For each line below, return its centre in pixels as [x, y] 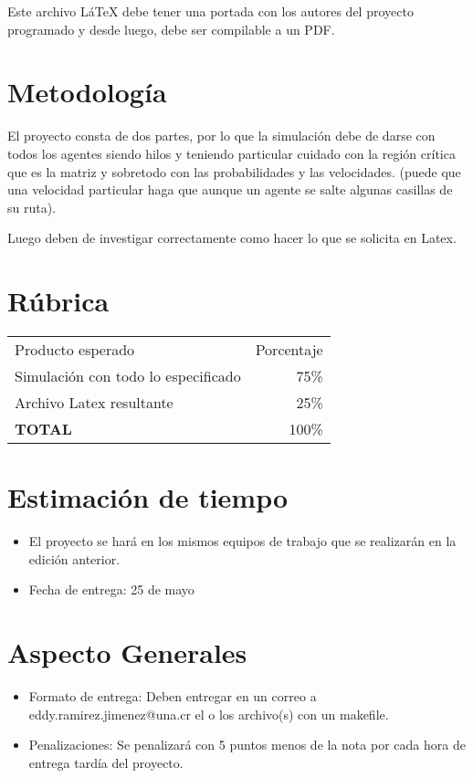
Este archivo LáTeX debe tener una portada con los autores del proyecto [210, 11]
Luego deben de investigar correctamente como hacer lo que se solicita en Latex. [232, 238]
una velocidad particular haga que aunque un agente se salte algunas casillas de [230, 189]
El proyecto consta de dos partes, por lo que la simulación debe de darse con [221, 136]
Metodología [87, 92]
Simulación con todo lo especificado [128, 376]
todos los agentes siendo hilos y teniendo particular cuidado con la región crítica [231, 153]
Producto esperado [75, 349]
